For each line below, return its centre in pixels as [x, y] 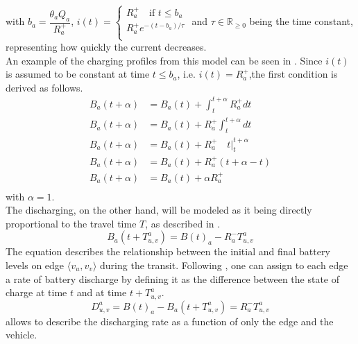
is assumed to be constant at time [78, 74]
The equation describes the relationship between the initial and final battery [168, 251]
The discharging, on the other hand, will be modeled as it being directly [159, 210]
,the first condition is [293, 74]
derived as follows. [44, 87]
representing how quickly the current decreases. [106, 47]
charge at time [36, 292]
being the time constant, [301, 21]
